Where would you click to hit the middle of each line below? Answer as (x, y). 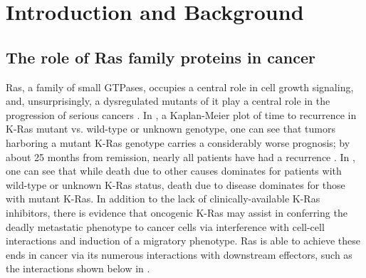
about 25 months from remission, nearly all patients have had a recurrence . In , (181, 156)
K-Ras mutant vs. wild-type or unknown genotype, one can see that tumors (171, 129)
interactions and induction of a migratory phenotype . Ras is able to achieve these (183, 241)
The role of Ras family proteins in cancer (161, 57)
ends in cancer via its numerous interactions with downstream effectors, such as (179, 254)
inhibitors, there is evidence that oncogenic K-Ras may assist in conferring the (177, 212)
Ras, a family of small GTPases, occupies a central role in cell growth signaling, (180, 87)
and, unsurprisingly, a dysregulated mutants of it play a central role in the (168, 101)
